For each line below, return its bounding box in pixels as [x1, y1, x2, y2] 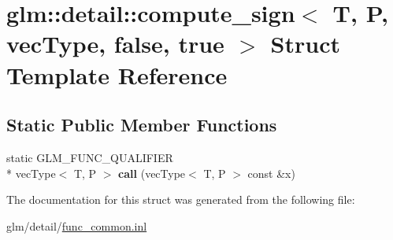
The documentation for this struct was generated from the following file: [6, 191, 355, 208]
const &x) [247, 164, 295, 181]
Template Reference [6, 58, 228, 90]
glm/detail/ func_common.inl [6, 217, 147, 234]
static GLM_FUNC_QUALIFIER [6, 149, 173, 165]
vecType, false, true [6, 28, 224, 60]
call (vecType [118, 164, 186, 181]
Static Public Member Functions [6, 113, 277, 137]
